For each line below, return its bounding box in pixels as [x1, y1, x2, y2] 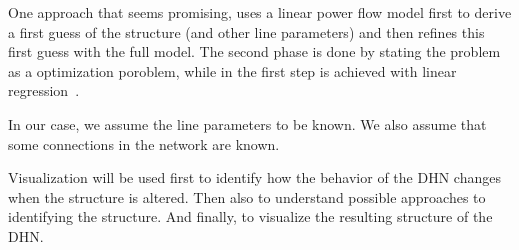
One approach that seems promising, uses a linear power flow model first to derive [8, 2, 512, 22]
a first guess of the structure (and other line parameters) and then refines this [8, 21, 485, 42]
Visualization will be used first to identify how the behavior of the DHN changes [8, 167, 501, 188]
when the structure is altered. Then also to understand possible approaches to [8, 186, 486, 207]
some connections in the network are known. [8, 133, 280, 154]
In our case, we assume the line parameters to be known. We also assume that [8, 113, 487, 134]
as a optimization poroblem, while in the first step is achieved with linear [8, 60, 457, 81]
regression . [8, 80, 80, 101]
